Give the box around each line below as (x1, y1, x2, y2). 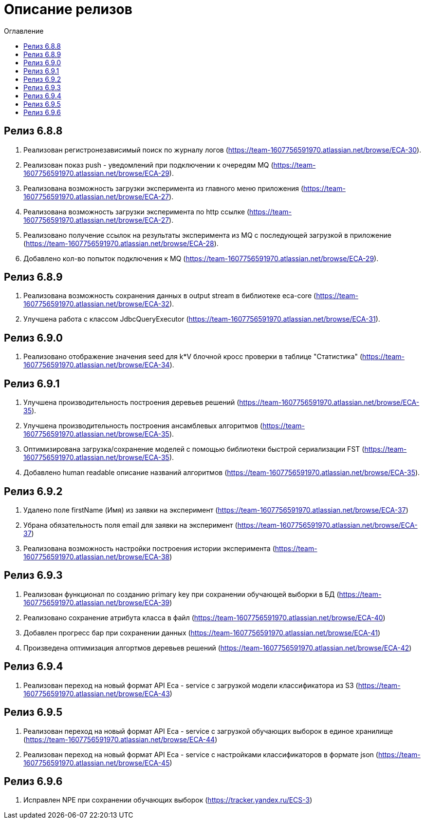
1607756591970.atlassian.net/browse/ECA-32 (23, 300, 170, 308)
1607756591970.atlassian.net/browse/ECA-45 (23, 758, 170, 767)
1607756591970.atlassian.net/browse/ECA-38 (23, 552, 170, 561)
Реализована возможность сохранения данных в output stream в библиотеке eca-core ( (23, 291, 316, 300)
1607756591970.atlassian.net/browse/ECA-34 (23, 361, 170, 369)
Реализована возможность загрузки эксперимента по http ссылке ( (23, 207, 250, 216)
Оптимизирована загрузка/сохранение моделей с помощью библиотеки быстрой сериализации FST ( (23, 445, 365, 454)
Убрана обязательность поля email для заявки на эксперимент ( (23, 520, 238, 529)
